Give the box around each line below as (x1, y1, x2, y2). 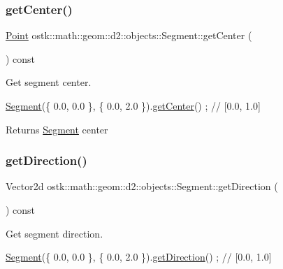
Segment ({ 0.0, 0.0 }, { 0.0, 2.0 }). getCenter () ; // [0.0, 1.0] (6, 99, 261, 112)
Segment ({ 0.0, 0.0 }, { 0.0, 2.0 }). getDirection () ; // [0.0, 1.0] (6, 249, 272, 264)
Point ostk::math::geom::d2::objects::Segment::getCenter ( (6, 28, 252, 43)
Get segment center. (6, 75, 92, 89)
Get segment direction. (6, 226, 103, 240)
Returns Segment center (6, 122, 108, 136)
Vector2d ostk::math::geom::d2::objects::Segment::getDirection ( (6, 179, 278, 194)
